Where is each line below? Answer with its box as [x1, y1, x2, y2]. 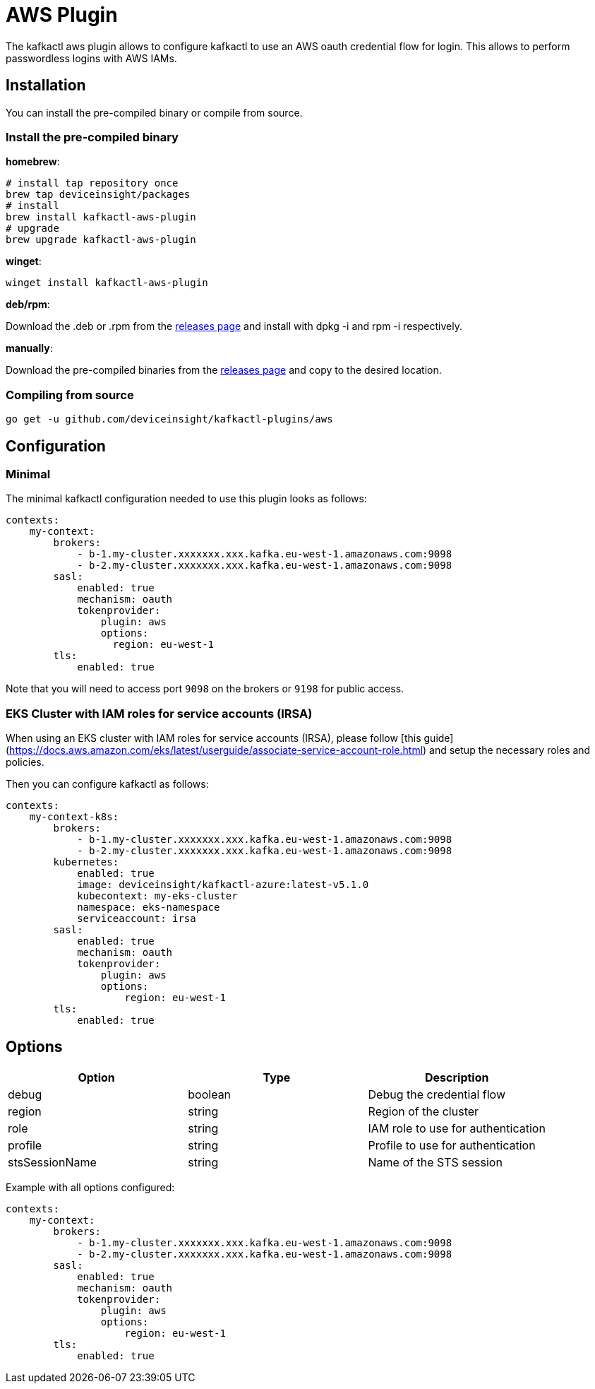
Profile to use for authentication [368, 1137, 536, 1152]
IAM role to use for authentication [368, 1121, 546, 1135]
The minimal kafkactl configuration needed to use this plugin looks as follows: [6, 492, 367, 505]
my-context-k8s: [29, 811, 119, 823]
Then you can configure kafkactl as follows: [6, 778, 209, 791]
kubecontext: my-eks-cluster [77, 890, 238, 902]
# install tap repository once [6, 177, 179, 189]
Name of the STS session [368, 1154, 503, 1169]
